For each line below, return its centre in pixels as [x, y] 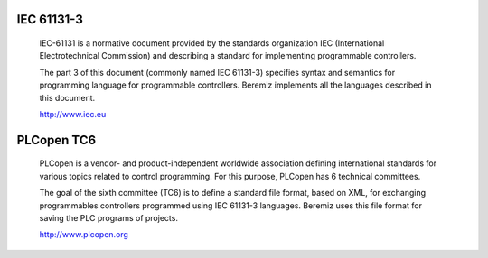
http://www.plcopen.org [84, 235]
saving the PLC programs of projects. [108, 217]
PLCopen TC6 [56, 140]
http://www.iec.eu [73, 114]
